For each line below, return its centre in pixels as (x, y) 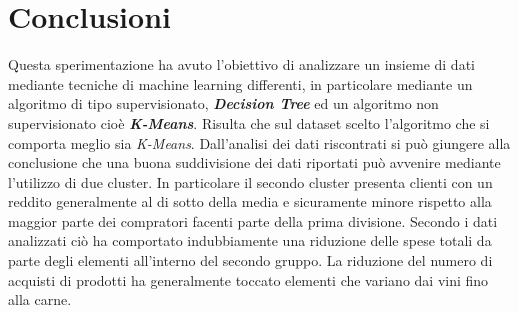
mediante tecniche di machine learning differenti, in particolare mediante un (240, 83)
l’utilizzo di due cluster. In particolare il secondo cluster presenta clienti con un (250, 181)
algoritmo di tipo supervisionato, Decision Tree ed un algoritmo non (223, 103)
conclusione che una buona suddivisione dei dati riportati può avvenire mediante (254, 162)
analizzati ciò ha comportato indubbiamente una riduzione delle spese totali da (250, 240)
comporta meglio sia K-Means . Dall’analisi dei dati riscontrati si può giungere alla (259, 142)
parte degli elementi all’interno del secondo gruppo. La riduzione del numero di (250, 260)
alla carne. (40, 299)
